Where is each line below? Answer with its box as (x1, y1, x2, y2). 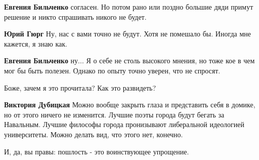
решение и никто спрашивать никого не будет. (4, 11, 147, 22)
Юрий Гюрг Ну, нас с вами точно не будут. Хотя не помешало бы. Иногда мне (4, 28, 251, 39)
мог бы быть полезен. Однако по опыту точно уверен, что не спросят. (4, 65, 221, 75)
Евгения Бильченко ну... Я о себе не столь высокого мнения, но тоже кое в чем (4, 55, 255, 66)
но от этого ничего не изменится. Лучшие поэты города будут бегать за (4, 109, 225, 119)
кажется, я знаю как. (4, 38, 67, 49)
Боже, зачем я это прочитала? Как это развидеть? (4, 82, 156, 93)
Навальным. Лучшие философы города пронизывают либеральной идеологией (4, 119, 245, 130)
